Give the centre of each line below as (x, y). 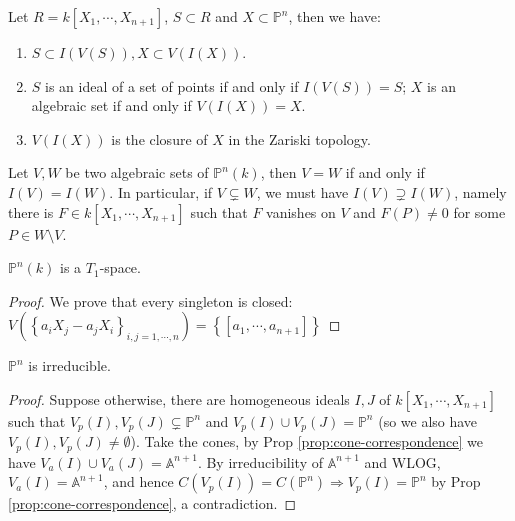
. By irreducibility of (260, 461)
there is (31, 211)
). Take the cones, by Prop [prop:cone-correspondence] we (307, 441)
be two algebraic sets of (137, 172)
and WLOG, (402, 461)
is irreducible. (69, 365)
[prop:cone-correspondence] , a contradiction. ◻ (152, 503)
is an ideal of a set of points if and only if (172, 85)
